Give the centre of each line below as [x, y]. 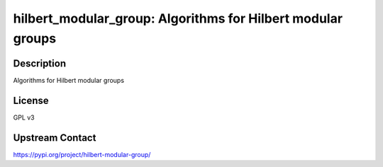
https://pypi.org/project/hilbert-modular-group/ [82, 154]
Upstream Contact [55, 138]
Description [40, 63]
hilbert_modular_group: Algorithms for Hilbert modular [178, 18]
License [31, 100]
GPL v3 [24, 117]
